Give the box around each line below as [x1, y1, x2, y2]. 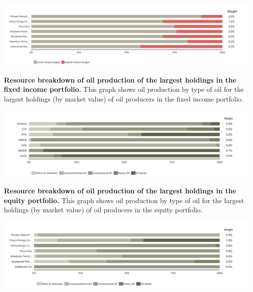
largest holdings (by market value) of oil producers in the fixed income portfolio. [4, 93, 244, 103]
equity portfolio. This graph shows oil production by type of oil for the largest [4, 195, 244, 205]
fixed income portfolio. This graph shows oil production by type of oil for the [4, 84, 244, 94]
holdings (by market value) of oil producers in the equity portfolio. [4, 205, 202, 215]
